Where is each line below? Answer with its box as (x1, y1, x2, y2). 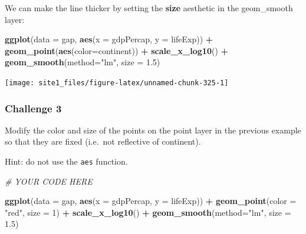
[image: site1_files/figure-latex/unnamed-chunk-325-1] (5, 78, 229, 87)
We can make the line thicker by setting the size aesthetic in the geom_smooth (5, 2, 293, 14)
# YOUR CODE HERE (5, 175, 93, 187)
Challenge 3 (5, 101, 62, 115)
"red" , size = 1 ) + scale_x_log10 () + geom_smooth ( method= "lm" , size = (5, 206, 291, 218)
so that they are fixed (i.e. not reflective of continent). (5, 135, 201, 148)
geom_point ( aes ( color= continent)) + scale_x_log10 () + (5, 44, 229, 56)
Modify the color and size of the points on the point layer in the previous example (5, 123, 301, 136)
